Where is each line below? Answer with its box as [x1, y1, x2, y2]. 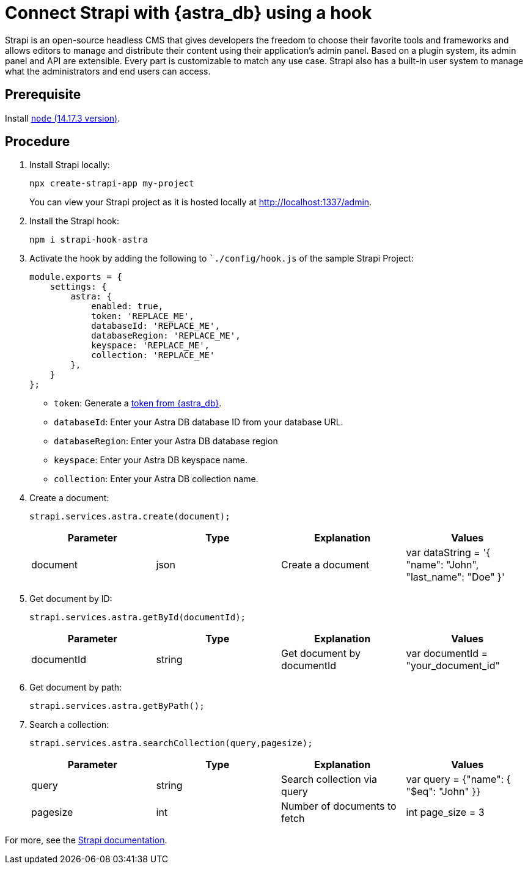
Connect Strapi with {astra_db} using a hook [5, 2, 372, 23]
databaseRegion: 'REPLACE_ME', [91, 331, 241, 341]
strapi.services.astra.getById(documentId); [29, 612, 246, 623]
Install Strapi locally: [29, 159, 110, 170]
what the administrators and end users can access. [5, 65, 211, 76]
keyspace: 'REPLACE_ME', [91, 340, 210, 351]
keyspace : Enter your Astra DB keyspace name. [54, 455, 248, 466]
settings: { [50, 282, 107, 292]
